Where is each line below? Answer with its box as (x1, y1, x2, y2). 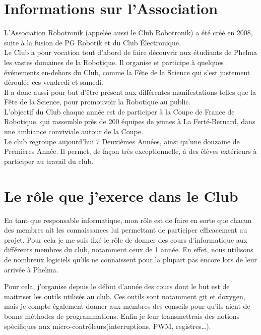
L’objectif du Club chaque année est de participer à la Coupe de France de (4, 106, 235, 117)
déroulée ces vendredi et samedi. (4, 77, 103, 87)
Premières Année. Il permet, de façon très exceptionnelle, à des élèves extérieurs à (4, 146, 257, 156)
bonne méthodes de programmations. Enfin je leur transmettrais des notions (4, 310, 240, 321)
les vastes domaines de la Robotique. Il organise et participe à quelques (4, 57, 224, 67)
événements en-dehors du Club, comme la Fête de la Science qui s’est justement (4, 67, 250, 77)
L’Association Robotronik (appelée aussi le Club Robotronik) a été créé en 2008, (4, 27, 253, 38)
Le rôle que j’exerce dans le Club (4, 185, 238, 206)
